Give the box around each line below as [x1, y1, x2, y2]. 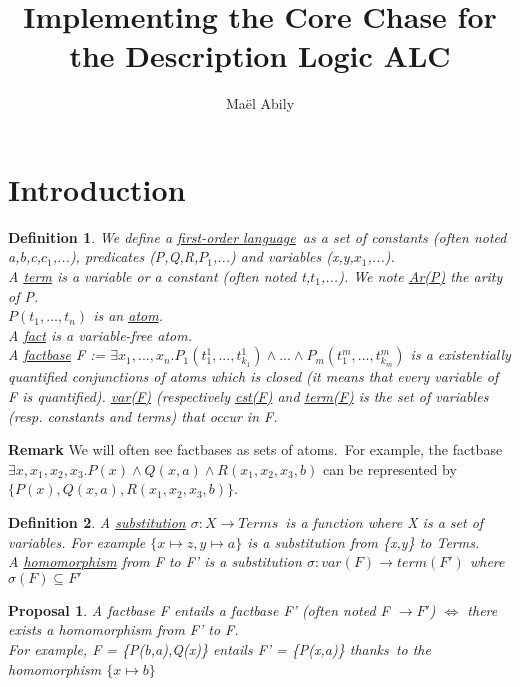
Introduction [8, 168, 186, 209]
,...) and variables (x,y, [212, 246, 354, 267]
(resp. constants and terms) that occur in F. [8, 405, 278, 426]
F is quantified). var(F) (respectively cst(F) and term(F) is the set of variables [8, 386, 489, 406]
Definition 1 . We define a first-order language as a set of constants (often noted [8, 226, 507, 247]
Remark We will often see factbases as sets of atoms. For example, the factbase [8, 439, 503, 460]
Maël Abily [225, 93, 295, 114]
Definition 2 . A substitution [8, 511, 186, 532]
